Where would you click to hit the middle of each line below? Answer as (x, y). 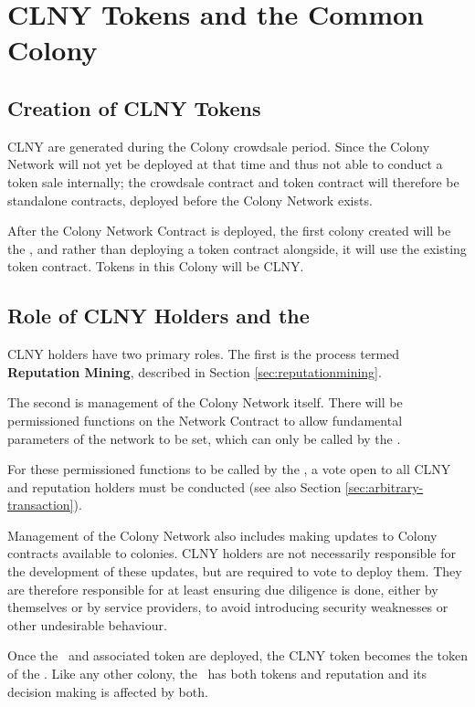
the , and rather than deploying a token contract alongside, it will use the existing (237, 248)
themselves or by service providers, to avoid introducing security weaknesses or (228, 607)
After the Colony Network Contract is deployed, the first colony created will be (229, 231)
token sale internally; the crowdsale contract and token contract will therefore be (233, 181)
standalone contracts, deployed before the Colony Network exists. (190, 200)
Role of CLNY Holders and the (158, 316)
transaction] (41, 505)
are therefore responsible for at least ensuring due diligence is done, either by (223, 589)
